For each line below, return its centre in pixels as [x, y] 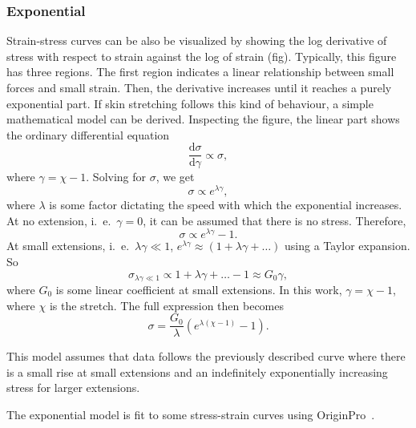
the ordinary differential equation [88, 134]
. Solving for [116, 177]
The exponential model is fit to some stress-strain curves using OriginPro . [191, 415]
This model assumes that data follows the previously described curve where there [206, 356]
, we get [175, 177]
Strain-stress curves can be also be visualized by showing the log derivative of [197, 40]
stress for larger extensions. [73, 388]
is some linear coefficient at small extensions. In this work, [199, 290]
